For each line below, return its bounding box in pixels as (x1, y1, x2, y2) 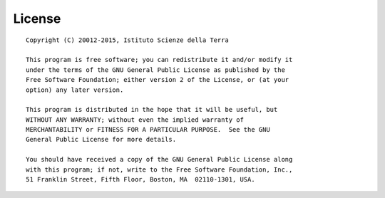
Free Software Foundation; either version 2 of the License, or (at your (26, 75, 289, 84)
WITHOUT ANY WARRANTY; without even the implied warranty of (26, 115, 244, 124)
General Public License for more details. (26, 135, 177, 144)
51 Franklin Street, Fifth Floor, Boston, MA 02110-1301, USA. (26, 175, 256, 184)
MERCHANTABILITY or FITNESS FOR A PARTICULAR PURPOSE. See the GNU (26, 125, 270, 134)
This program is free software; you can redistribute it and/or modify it (26, 56, 293, 64)
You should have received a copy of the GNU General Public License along (26, 155, 293, 164)
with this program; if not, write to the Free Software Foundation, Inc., (26, 165, 293, 174)
